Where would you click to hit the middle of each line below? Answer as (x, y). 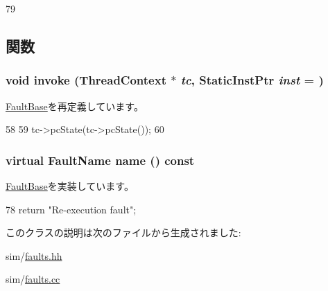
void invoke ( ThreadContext (86, 80)
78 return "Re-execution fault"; (71, 209)
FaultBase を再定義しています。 (75, 106)
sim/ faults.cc (33, 279)
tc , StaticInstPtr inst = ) (252, 80)
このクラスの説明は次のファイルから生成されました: (123, 232)
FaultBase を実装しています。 (70, 186)
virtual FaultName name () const (100, 160)
